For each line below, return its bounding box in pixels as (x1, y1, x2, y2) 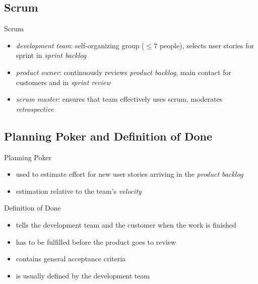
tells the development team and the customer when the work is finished (16, 219, 236, 230)
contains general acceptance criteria (16, 253, 126, 264)
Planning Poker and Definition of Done (4, 128, 213, 144)
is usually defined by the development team (16, 270, 150, 280)
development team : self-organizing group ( (16, 40, 145, 50)
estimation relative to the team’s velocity (16, 185, 142, 196)
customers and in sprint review (16, 77, 111, 87)
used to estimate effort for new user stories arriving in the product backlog (16, 169, 243, 179)
